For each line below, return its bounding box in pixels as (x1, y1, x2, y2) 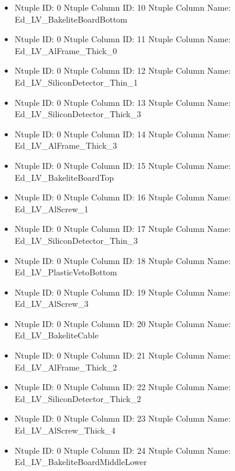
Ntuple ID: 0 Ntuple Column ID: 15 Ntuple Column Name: (14, 159, 231, 171)
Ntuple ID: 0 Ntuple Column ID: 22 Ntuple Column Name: (14, 381, 231, 393)
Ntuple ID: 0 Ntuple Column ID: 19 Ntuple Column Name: (14, 285, 231, 298)
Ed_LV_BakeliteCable (14, 329, 99, 341)
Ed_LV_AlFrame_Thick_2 (14, 360, 117, 373)
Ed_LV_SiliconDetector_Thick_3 (14, 108, 141, 120)
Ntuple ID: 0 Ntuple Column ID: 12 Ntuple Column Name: (14, 64, 231, 77)
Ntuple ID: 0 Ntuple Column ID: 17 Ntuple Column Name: (14, 222, 231, 235)
